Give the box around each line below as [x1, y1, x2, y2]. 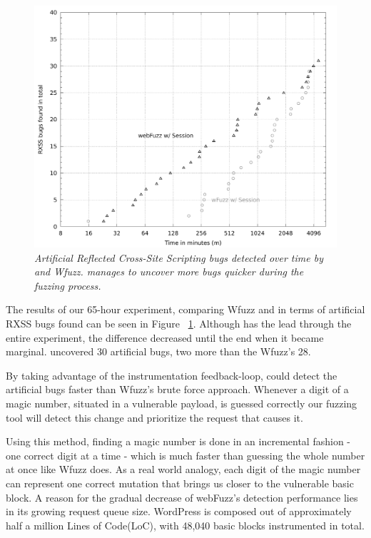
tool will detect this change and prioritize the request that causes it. [6, 410, 303, 425]
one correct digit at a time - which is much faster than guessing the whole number [6, 447, 365, 462]
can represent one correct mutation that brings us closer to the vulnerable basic [6, 476, 354, 491]
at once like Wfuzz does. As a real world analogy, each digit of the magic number [6, 462, 361, 477]
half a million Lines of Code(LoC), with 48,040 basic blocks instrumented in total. [6, 517, 365, 532]
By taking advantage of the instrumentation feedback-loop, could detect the [6, 367, 337, 382]
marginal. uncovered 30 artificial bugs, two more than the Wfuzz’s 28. [6, 344, 311, 359]
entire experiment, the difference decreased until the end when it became [6, 330, 324, 345]
